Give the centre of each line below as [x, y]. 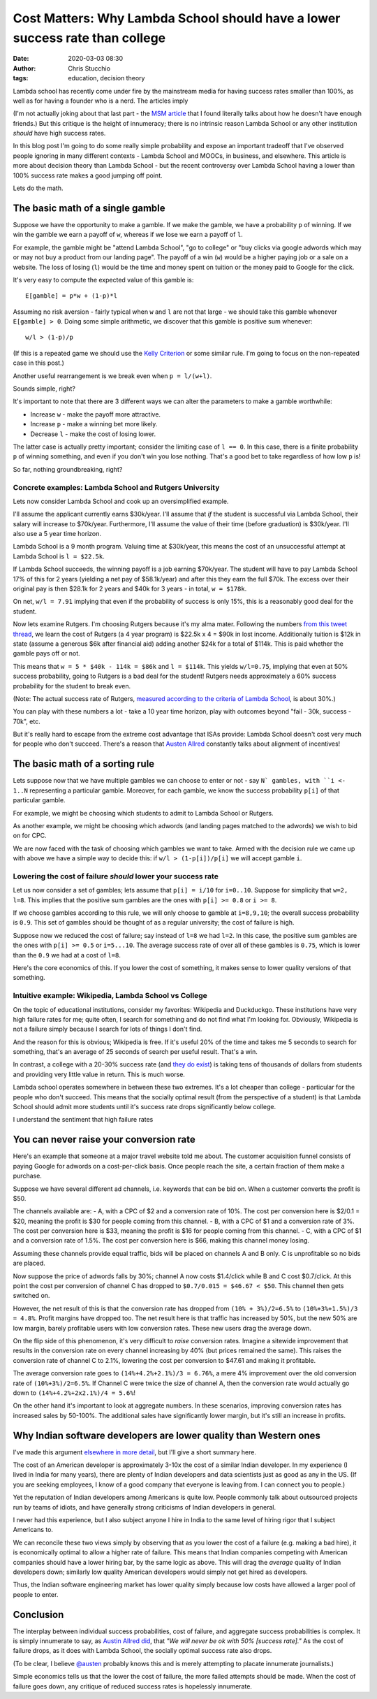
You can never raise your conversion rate [104, 1140]
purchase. [27, 1176]
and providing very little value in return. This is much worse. [99, 1074]
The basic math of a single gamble [89, 208]
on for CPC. [30, 836]
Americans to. [33, 1530]
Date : [21, 59]
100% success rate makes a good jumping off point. [88, 175]
